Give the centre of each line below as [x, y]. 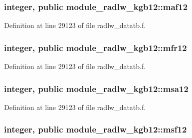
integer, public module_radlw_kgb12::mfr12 [96, 47]
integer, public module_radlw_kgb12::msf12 [96, 129]
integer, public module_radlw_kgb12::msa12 [96, 88]
